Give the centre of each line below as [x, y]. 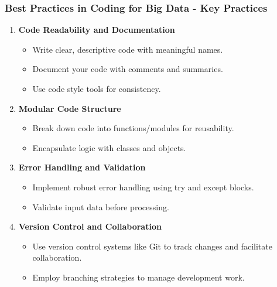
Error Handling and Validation [82, 167]
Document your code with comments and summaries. [128, 69]
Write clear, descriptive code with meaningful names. [128, 49]
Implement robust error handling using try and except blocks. [143, 187]
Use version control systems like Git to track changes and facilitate [152, 246]
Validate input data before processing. [101, 206]
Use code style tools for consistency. [97, 88]
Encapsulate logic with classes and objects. [109, 147]
